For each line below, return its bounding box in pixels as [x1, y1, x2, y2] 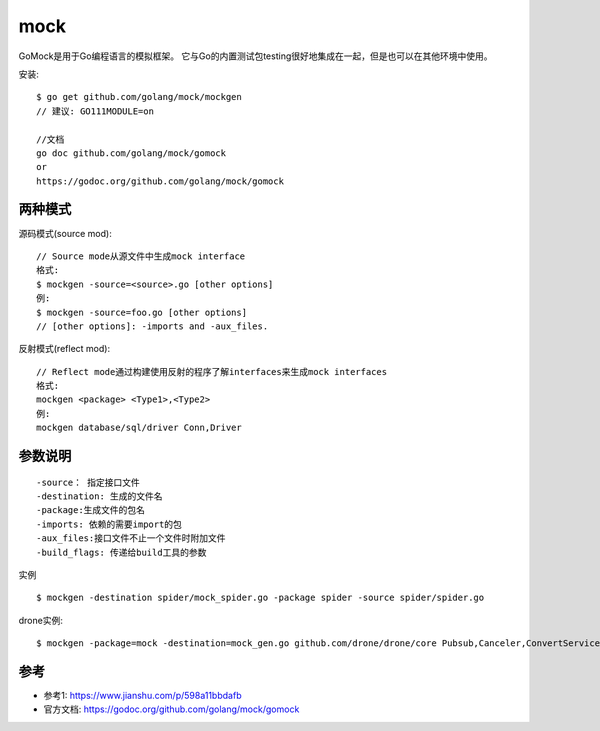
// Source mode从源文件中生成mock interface [36, 250, 246, 262]
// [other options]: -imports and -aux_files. [36, 320, 269, 332]
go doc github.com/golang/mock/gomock [36, 147, 227, 159]
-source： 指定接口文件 [36, 476, 140, 488]
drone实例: [18, 614, 64, 626]
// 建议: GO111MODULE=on [36, 105, 155, 117]
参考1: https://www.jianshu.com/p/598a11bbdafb [43, 690, 242, 702]
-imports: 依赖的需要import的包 [36, 518, 182, 530]
